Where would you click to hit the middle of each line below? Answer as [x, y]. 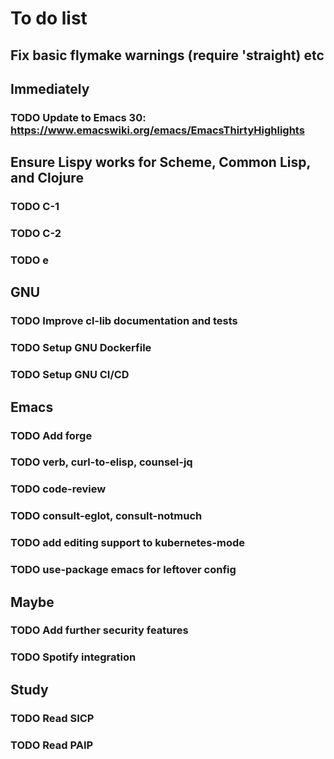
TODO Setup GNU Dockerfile [81, 348]
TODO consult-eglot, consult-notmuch [106, 516]
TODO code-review [58, 489]
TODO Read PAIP [52, 745]
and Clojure [47, 178]
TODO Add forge [51, 435]
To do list [49, 18]
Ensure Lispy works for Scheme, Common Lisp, [160, 162]
